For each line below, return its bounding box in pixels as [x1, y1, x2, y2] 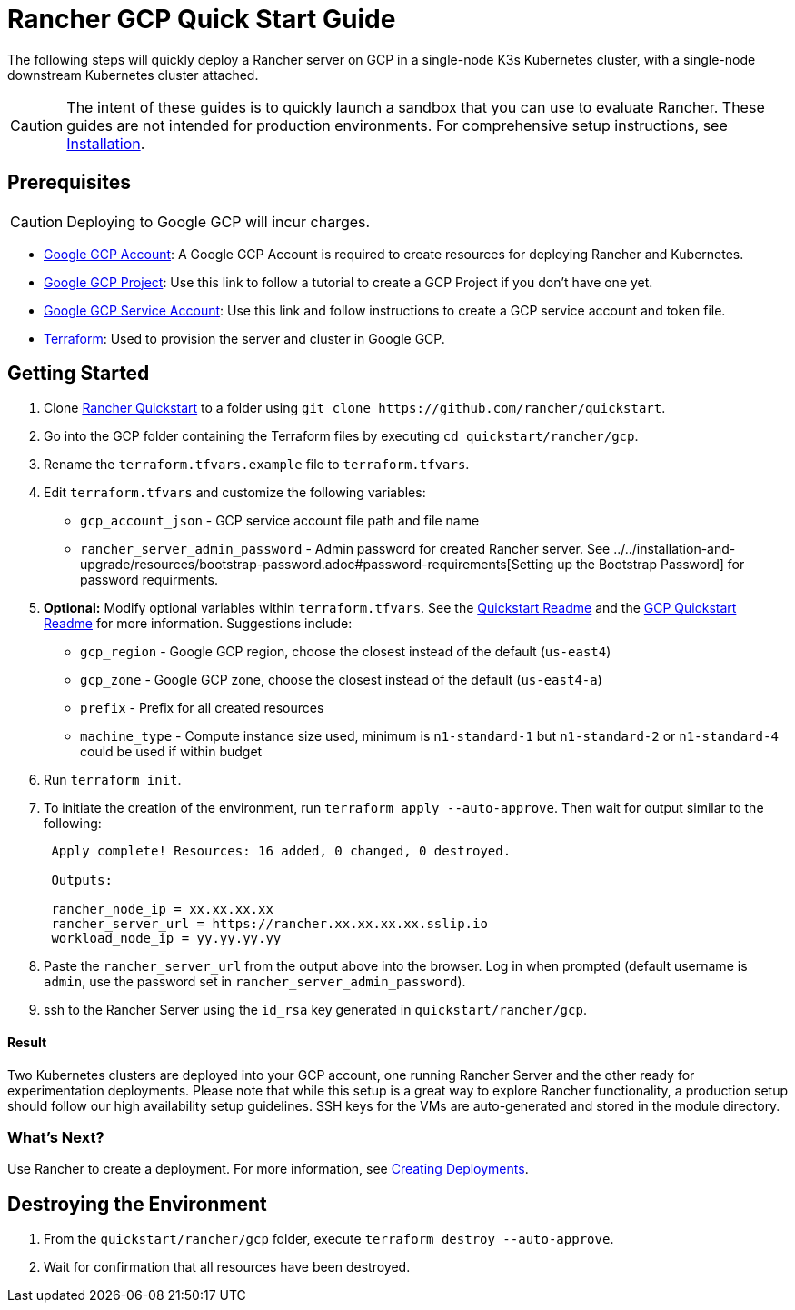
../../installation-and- [613, 541, 736, 557]
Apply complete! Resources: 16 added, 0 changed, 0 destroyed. [51, 844, 512, 859]
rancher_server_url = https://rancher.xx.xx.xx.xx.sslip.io [51, 916, 488, 932]
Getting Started [7, 362, 150, 385]
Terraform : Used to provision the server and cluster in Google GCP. [44, 330, 445, 346]
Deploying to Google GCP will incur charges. [66, 212, 371, 231]
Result [7, 1035, 47, 1051]
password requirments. [80, 572, 218, 588]
